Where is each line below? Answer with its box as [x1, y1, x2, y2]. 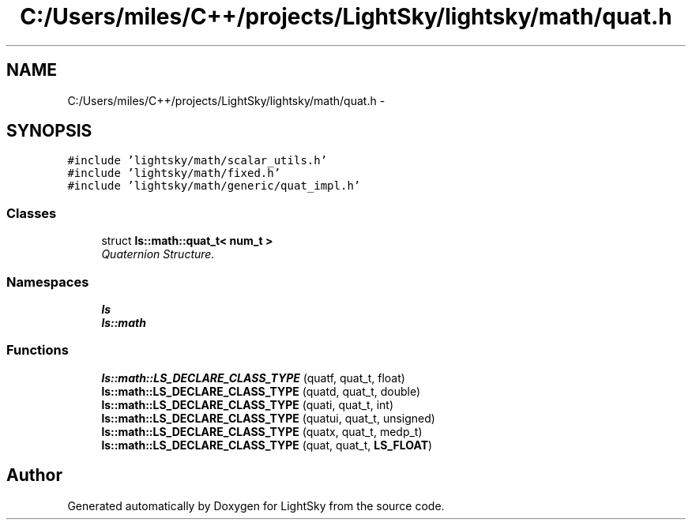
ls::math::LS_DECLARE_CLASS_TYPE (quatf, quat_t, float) [101, 370, 405, 385]
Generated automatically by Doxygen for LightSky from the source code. [67, 498, 445, 513]
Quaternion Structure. [101, 247, 215, 261]
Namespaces [6, 273, 89, 290]
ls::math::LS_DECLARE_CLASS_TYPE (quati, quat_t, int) [101, 397, 393, 411]
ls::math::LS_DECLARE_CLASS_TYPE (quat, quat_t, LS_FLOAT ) [101, 438, 433, 452]
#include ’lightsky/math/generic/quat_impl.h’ [67, 179, 361, 193]
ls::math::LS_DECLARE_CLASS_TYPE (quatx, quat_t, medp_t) [101, 424, 423, 438]
